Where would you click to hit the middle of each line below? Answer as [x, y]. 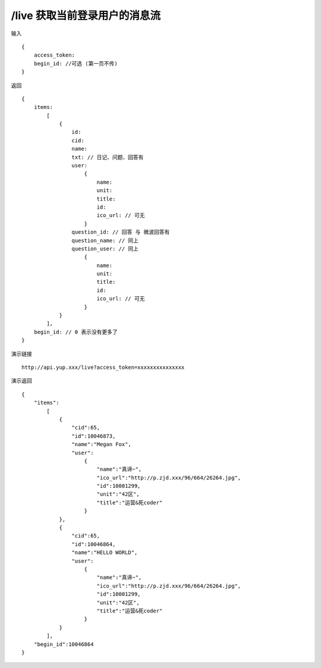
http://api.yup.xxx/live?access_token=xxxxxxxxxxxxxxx [103, 367]
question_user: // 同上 [105, 249]
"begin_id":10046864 [64, 644]
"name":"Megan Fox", [102, 444]
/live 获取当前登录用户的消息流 [86, 15]
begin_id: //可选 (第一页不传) [76, 63]
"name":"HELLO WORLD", [105, 553]
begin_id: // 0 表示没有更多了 [76, 332]
